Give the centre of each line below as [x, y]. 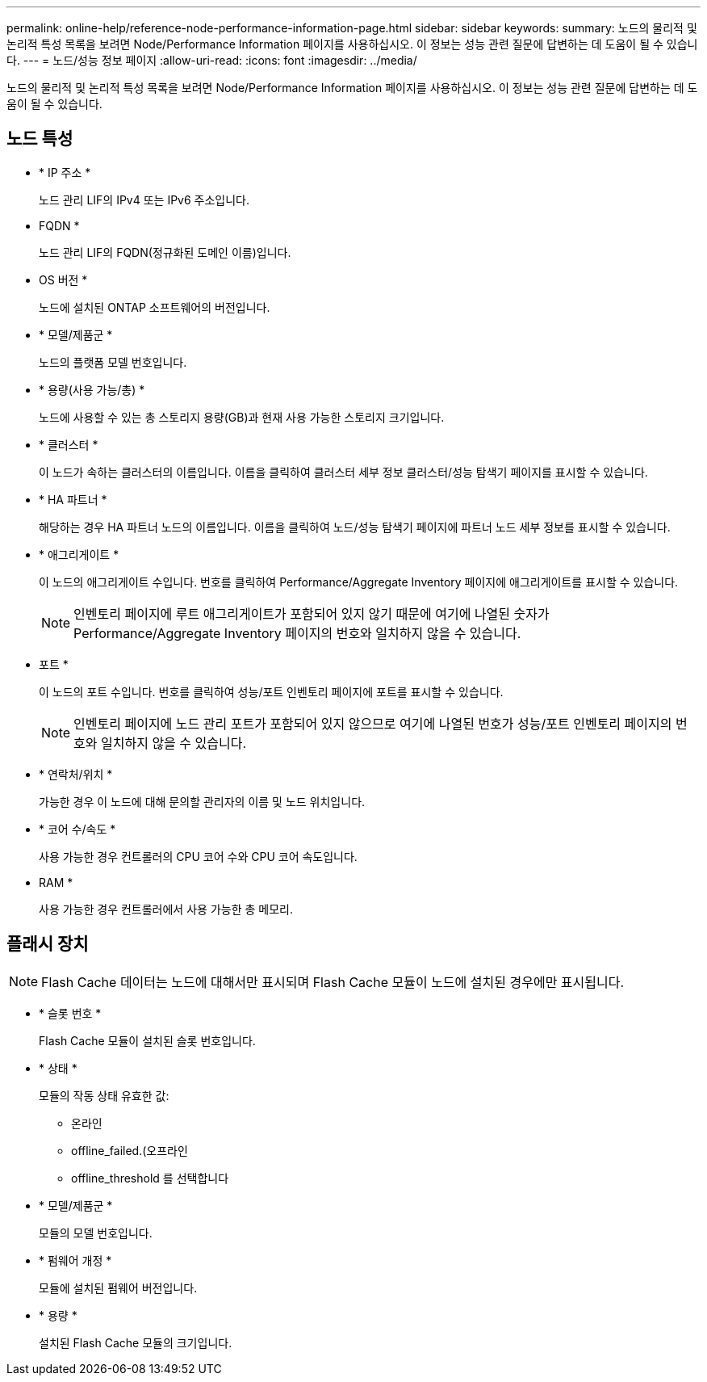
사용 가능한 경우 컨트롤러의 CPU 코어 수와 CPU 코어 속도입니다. [198, 856]
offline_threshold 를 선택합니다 [150, 1178]
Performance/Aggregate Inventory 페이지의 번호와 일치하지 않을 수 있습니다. [297, 633]
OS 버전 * [63, 279]
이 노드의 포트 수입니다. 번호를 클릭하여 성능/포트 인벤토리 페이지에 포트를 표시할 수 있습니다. [271, 691]
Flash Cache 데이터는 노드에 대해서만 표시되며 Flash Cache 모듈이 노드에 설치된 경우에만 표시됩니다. [333, 982]
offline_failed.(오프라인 [130, 1150]
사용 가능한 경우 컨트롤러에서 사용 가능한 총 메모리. [166, 909]
